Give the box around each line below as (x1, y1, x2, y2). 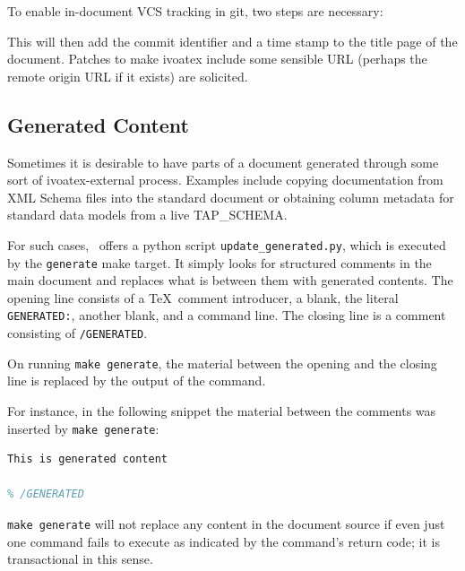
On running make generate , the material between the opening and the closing (7, 353, 437, 372)
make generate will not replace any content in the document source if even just (7, 515, 445, 533)
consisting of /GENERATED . (7, 324, 148, 342)
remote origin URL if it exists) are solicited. (7, 66, 248, 85)
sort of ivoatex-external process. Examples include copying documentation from (7, 170, 443, 189)
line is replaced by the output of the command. (7, 371, 266, 390)
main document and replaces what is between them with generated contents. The (7, 271, 453, 290)
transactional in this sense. (7, 549, 153, 568)
